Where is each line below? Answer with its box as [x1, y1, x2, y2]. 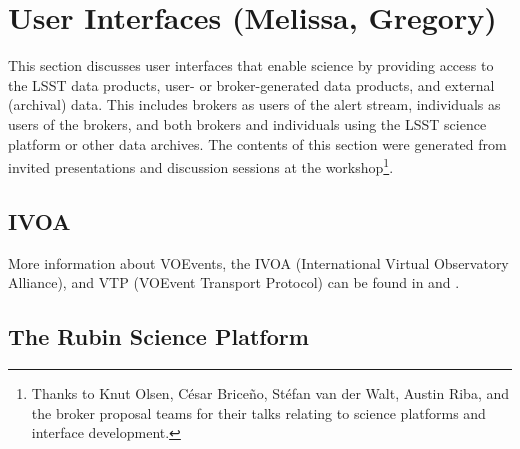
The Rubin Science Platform [8, 321, 309, 352]
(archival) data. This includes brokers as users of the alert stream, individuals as [8, 94, 501, 115]
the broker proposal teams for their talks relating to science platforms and [31, 402, 486, 423]
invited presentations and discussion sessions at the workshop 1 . [8, 154, 394, 177]
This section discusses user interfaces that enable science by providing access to [8, 55, 494, 76]
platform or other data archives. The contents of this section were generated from [8, 133, 507, 154]
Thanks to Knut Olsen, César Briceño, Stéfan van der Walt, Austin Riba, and [31, 382, 510, 403]
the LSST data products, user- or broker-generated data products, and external [8, 74, 495, 95]
